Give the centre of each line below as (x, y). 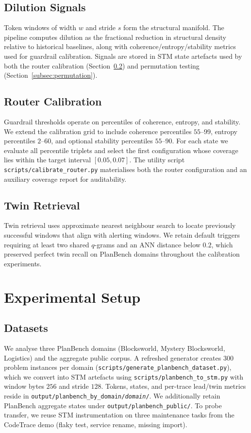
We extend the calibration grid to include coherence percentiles (98, 131)
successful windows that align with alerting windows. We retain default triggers (122, 234)
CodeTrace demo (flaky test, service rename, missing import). (96, 424)
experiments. (23, 263)
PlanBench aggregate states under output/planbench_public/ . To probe (113, 405)
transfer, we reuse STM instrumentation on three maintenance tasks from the (119, 415)
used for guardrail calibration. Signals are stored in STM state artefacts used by (123, 56)
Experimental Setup (72, 297)
